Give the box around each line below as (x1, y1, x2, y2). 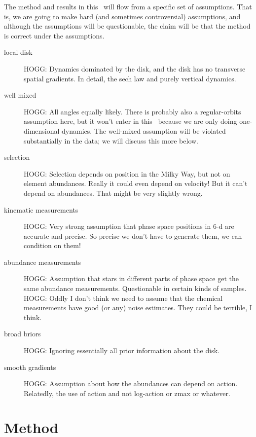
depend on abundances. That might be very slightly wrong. (24, 187, 203, 198)
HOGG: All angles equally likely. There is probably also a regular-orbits (24, 106, 241, 116)
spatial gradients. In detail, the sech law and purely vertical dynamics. (24, 73, 236, 83)
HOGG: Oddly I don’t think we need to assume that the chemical (24, 292, 223, 303)
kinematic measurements (4, 204, 78, 215)
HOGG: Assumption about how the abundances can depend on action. (24, 378, 238, 389)
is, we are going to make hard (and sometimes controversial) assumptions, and (4, 11, 241, 21)
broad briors (4, 328, 41, 339)
